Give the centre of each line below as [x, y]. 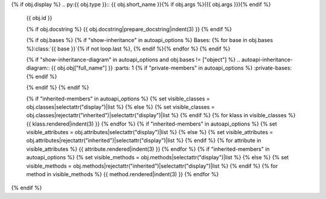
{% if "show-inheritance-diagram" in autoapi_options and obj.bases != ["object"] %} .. [133, 60]
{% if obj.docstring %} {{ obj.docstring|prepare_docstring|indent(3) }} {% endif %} [129, 29]
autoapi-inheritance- [267, 60]
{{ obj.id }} [39, 18]
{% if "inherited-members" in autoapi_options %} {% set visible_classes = [118, 99]
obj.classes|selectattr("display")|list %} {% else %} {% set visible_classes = [120, 107]
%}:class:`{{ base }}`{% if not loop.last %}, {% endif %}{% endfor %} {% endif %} [128, 49]
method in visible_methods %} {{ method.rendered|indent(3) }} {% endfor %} [123, 174]
